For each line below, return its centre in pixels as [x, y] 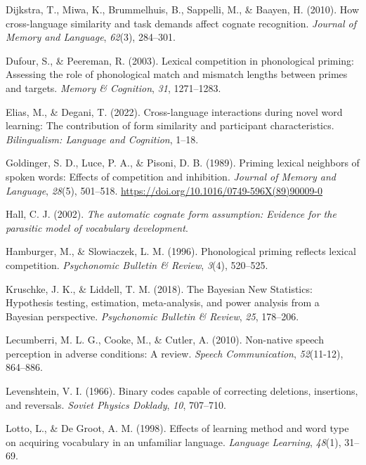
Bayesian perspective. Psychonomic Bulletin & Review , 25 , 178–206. [152, 316]
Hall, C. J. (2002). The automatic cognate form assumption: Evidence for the [171, 214]
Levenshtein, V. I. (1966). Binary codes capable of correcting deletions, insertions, [182, 391]
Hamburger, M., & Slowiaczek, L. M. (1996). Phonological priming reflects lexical [181, 251]
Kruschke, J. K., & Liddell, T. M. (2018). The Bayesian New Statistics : [159, 288]
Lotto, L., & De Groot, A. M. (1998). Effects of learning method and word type [177, 428]
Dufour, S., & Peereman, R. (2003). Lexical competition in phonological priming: [180, 60]
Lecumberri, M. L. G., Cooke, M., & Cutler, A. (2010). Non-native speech [165, 340]
